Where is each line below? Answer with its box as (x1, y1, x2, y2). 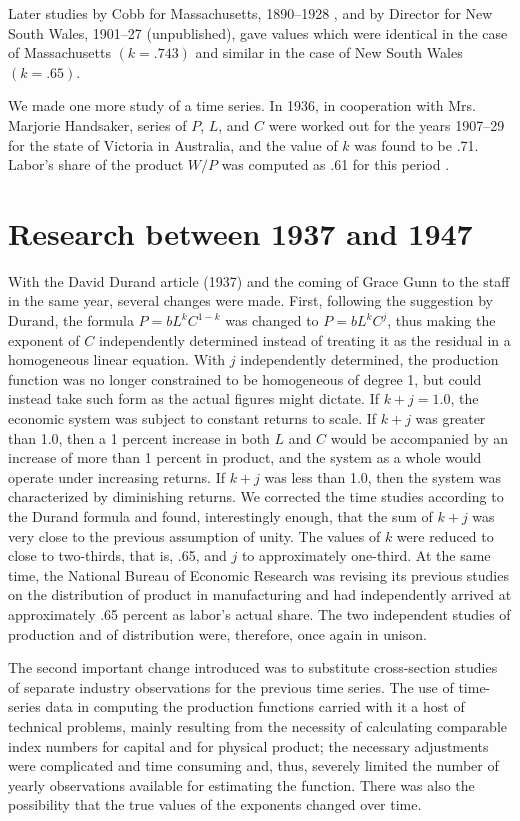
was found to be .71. (354, 134, 479, 155)
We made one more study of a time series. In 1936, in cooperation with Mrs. (8, 95, 476, 116)
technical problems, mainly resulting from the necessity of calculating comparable (8, 715, 508, 736)
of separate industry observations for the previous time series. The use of (8, 676, 454, 697)
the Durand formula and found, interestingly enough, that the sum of (8, 506, 433, 526)
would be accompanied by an (330, 427, 509, 448)
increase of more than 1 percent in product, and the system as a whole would (8, 447, 482, 468)
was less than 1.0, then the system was (264, 466, 501, 487)
